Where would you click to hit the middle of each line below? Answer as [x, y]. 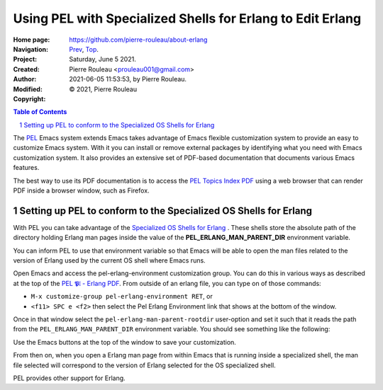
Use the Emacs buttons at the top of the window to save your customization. [125, 342]
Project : [25, 59]
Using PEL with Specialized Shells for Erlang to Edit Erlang [187, 18]
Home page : [32, 40]
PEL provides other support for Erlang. [69, 378]
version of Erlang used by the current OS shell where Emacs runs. [109, 260]
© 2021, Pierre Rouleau [103, 89]
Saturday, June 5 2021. [102, 59]
